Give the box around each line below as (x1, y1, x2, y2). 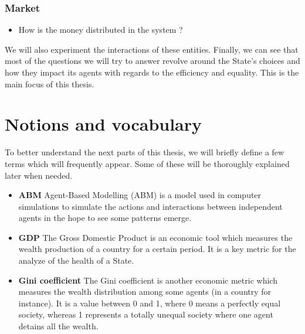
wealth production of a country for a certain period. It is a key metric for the (18, 243, 296, 255)
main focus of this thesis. (5, 77, 94, 90)
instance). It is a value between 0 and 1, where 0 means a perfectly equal (18, 296, 281, 309)
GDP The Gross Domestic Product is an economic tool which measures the (18, 231, 293, 243)
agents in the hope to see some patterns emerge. (18, 212, 192, 224)
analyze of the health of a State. (18, 254, 134, 267)
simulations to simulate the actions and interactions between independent (18, 200, 283, 212)
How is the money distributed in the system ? (18, 23, 183, 36)
